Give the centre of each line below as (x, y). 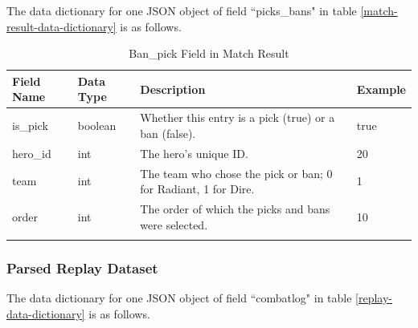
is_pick (30, 126)
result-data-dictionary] (61, 26)
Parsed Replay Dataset (82, 267)
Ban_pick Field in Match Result (209, 53)
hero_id (32, 153)
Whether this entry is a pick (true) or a (238, 117)
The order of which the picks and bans (235, 208)
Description (173, 89)
